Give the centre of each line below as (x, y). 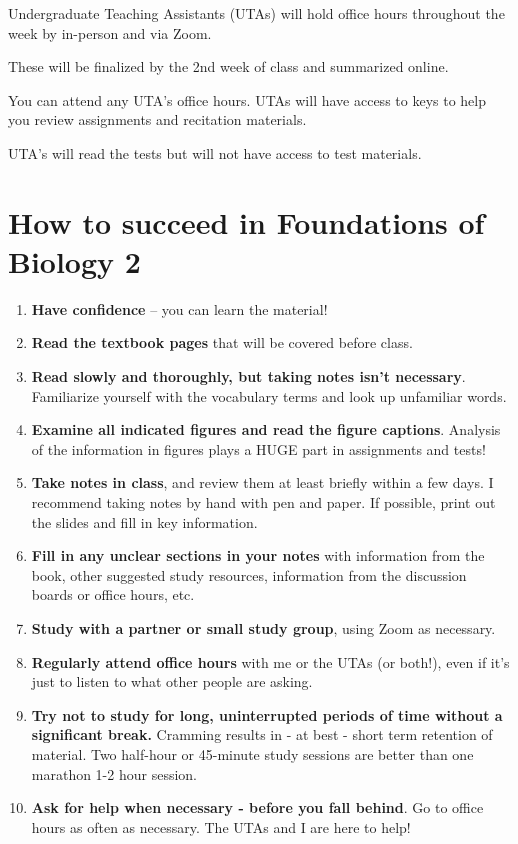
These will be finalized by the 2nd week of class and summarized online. (228, 66)
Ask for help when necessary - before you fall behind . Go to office (257, 807)
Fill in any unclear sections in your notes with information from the (258, 555)
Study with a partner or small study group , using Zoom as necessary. (263, 628)
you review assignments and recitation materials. (157, 119)
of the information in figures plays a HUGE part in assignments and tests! (258, 448)
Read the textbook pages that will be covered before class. (222, 342)
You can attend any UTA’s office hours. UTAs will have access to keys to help (247, 99)
